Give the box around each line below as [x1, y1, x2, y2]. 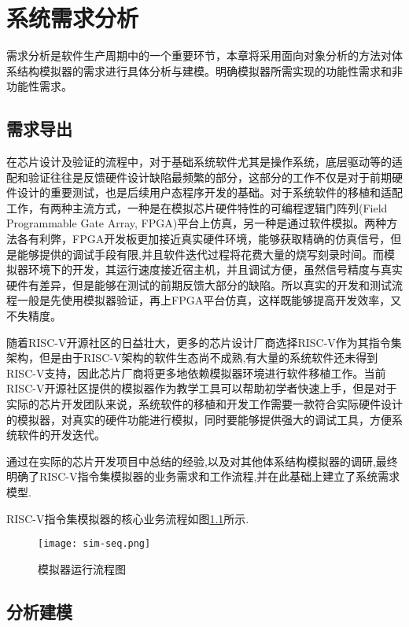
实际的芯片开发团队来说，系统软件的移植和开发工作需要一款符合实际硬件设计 [6, 396, 403, 412]
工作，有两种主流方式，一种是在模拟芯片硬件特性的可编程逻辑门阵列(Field [6, 199, 388, 216]
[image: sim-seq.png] [38, 538, 151, 550]
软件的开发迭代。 [17, 426, 105, 443]
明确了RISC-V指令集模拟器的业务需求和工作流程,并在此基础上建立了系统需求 [6, 468, 400, 485]
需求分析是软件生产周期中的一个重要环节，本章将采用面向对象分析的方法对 [6, 47, 392, 64]
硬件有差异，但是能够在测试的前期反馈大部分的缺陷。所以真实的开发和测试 [6, 276, 392, 293]
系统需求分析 [6, 2, 139, 34]
